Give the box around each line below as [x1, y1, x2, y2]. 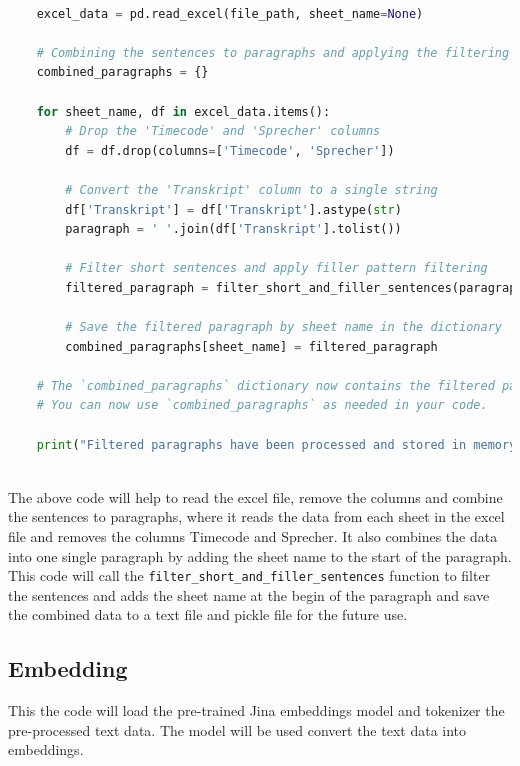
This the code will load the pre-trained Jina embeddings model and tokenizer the [8, 700, 505, 721]
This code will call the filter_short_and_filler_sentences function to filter [8, 565, 491, 586]
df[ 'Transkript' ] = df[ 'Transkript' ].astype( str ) [65, 202, 402, 217]
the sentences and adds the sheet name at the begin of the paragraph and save [8, 584, 490, 605]
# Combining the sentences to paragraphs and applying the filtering [36, 45, 510, 60]
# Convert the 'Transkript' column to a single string [65, 182, 438, 197]
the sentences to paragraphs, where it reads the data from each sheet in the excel [8, 506, 505, 527]
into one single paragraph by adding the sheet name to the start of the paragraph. [8, 545, 512, 566]
